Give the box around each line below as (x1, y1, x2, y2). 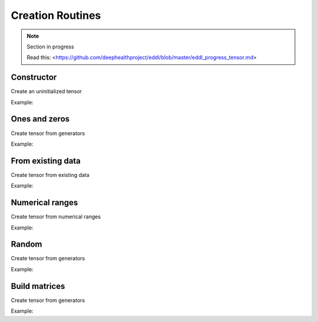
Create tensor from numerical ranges (11, 213, 101, 221)
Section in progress (26, 43, 74, 50)
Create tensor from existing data (11, 171, 90, 178)
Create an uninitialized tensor (11, 88, 82, 95)
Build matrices (11, 281, 65, 291)
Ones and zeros (11, 114, 70, 124)
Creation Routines (11, 9, 101, 22)
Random (11, 239, 42, 249)
